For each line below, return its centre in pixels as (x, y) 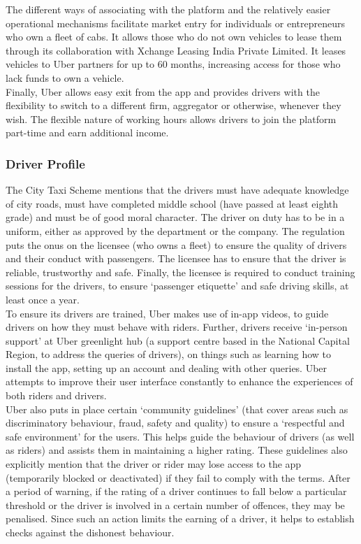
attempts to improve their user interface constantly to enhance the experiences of (179, 381)
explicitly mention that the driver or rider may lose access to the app (154, 464)
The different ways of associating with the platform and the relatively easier (168, 9)
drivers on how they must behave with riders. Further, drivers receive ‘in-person (177, 327)
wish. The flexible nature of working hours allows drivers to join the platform (171, 119)
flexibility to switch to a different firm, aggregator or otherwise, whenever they (174, 105)
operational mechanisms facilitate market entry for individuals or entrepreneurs (175, 23)
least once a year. (43, 299)
